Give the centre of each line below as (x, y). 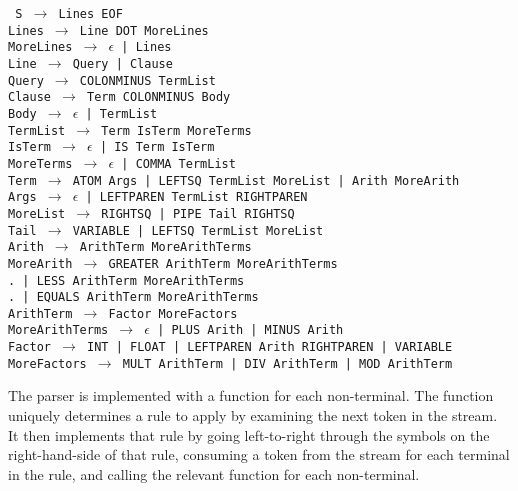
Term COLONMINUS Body (159, 97)
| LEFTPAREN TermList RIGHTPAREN (196, 197)
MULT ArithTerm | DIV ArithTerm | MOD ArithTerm (287, 363)
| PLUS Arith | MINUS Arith (250, 330)
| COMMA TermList (178, 163)
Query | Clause (122, 63)
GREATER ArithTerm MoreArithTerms (223, 263)
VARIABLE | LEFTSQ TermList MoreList (198, 230)
